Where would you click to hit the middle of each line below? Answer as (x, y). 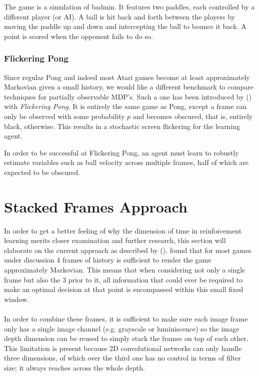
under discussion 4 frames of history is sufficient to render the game (108, 260)
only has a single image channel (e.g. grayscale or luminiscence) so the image (122, 328)
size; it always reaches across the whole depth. (74, 367)
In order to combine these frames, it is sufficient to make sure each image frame (126, 318)
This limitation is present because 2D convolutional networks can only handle (123, 348)
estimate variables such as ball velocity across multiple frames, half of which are (126, 162)
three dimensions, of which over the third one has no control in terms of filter (122, 358)
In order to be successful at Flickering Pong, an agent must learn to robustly (121, 152)
